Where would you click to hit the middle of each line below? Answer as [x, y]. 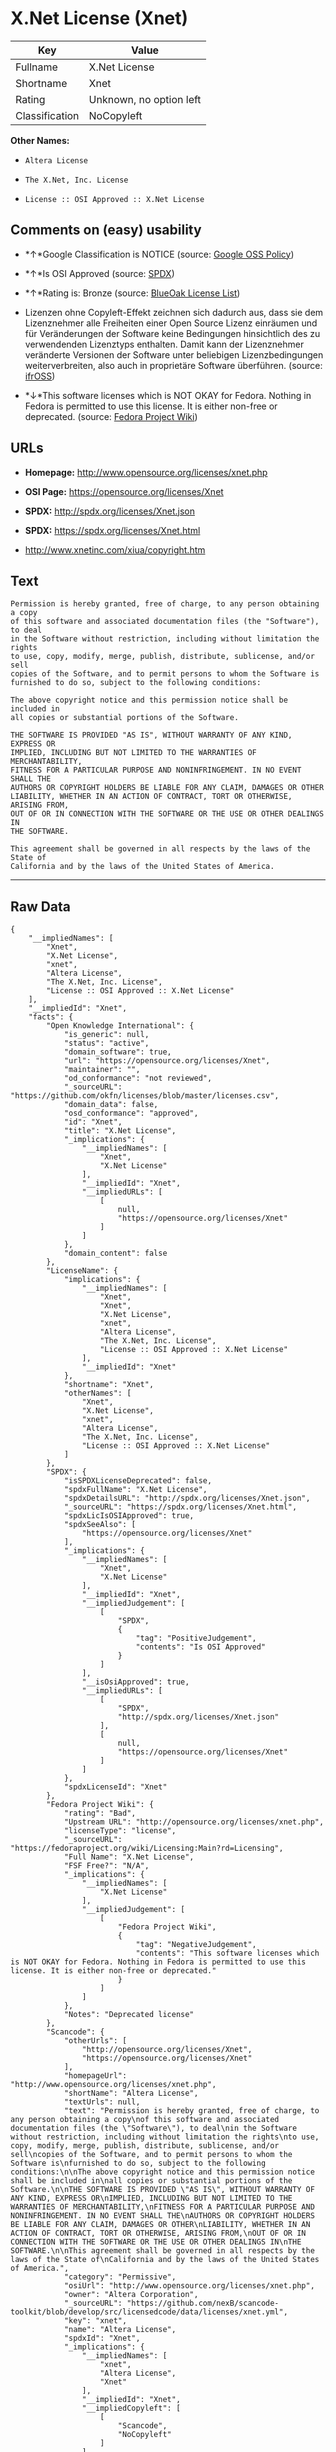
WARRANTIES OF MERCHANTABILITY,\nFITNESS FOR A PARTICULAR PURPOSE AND [162, 2207]
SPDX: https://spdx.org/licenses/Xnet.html [112, 530]
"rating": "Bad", [100, 1813]
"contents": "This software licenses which [227, 1953]
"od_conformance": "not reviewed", [138, 1078]
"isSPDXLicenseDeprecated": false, [138, 1481]
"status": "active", [106, 1043]
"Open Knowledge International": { [120, 1026]
